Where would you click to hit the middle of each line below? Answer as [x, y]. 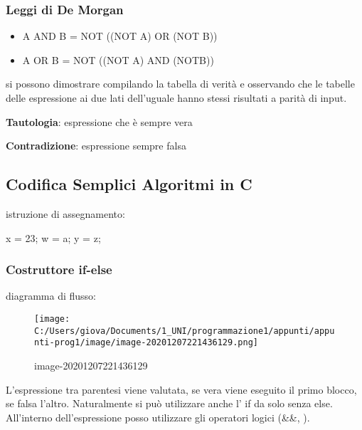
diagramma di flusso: [51, 296]
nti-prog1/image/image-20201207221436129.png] [146, 343]
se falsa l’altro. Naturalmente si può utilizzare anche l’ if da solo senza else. [169, 403]
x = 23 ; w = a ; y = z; [53, 237]
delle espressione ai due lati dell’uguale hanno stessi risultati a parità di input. [176, 98]
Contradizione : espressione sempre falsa [96, 146]
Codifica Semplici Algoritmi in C [129, 184]
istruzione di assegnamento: [65, 213]
